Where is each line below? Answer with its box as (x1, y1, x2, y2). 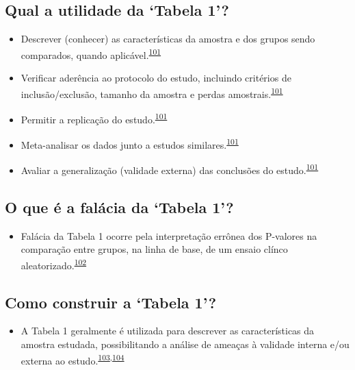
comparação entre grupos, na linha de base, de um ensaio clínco (21, 242, 288, 256)
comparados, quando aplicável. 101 (21, 45, 161, 62)
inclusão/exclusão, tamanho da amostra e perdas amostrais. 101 (21, 84, 283, 101)
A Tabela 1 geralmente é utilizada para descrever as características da (21, 323, 315, 338)
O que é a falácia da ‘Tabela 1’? (5, 197, 234, 218)
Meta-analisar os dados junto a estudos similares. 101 (21, 136, 239, 151)
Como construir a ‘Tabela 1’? (5, 291, 217, 312)
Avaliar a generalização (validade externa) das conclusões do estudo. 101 (21, 161, 319, 177)
